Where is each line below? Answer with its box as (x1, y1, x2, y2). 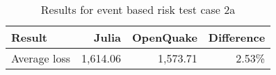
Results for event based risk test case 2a (40, 1, 236, 17)
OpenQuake (132, 29, 197, 45)
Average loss (11, 50, 71, 66)
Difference (208, 29, 266, 45)
